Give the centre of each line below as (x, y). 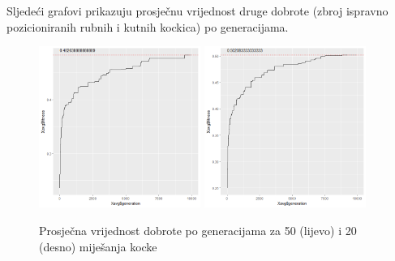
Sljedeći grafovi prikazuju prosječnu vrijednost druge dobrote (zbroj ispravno (197, 11)
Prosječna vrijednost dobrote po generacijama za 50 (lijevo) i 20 (198, 231)
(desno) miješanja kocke (98, 246)
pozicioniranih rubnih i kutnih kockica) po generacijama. (148, 26)
